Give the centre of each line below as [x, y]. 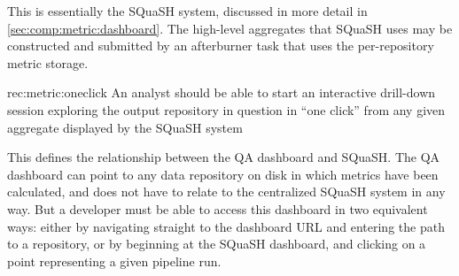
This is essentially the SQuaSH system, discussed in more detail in [187, 11]
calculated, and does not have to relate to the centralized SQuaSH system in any [226, 192]
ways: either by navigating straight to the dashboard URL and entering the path [226, 226]
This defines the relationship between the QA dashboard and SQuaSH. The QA [224, 157]
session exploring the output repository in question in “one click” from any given [226, 109]
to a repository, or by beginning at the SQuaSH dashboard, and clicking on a [217, 244]
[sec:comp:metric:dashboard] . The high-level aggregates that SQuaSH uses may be [230, 28]
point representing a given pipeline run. [114, 261]
